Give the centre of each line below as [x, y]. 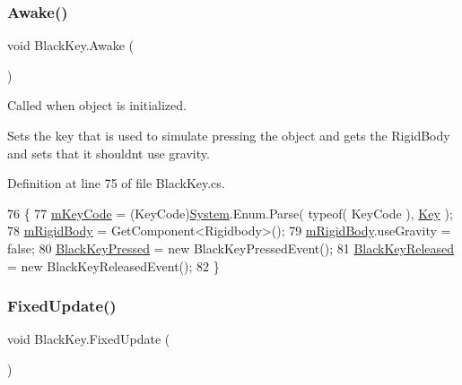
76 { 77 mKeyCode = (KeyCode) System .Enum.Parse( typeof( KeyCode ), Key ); [230, 213]
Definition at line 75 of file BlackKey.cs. [116, 183]
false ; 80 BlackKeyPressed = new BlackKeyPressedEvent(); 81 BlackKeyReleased [231, 248]
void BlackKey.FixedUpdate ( [89, 339]
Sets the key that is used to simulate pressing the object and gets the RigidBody [229, 135]
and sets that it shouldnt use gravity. [109, 153]
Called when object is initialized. [97, 105]
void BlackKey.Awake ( [70, 45]
